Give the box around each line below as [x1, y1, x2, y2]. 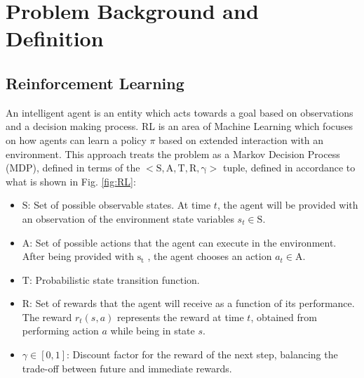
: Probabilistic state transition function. [29, 272, 200, 287]
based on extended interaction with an [159, 132, 324, 147]
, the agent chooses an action [147, 249, 272, 263]
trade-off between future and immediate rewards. [22, 360, 232, 375]
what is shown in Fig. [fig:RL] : [6, 174, 136, 188]
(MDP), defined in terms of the [6, 160, 140, 175]
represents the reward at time [116, 309, 244, 324]
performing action [22, 323, 99, 338]
